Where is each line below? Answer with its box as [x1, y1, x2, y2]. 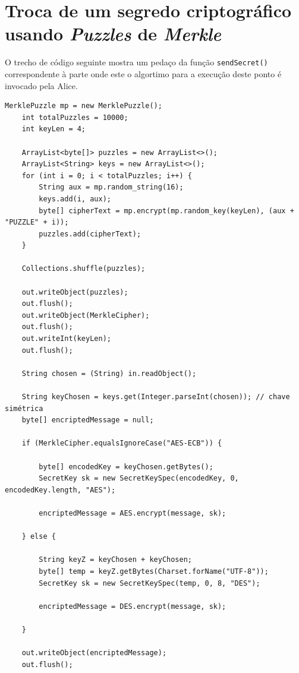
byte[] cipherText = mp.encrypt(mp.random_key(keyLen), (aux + [39, 206, 294, 215]
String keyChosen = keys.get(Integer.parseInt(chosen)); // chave [21, 393, 290, 401]
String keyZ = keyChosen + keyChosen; [39, 555, 192, 564]
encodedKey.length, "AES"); [5, 485, 116, 494]
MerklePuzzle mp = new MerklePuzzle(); [5, 102, 162, 110]
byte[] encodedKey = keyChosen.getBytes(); [39, 462, 213, 471]
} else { [21, 532, 56, 541]
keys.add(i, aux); [39, 194, 111, 203]
